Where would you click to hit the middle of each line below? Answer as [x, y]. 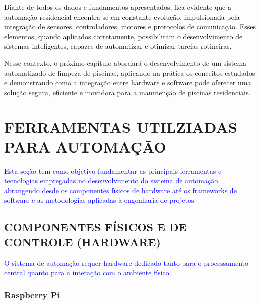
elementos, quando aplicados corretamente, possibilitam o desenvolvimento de [123, 36]
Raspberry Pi [32, 295]
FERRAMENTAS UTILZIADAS [121, 127]
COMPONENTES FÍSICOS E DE [95, 227]
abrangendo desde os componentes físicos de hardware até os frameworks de [120, 190]
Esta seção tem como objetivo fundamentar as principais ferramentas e [113, 170]
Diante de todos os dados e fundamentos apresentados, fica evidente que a [118, 7]
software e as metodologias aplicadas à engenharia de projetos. [100, 200]
